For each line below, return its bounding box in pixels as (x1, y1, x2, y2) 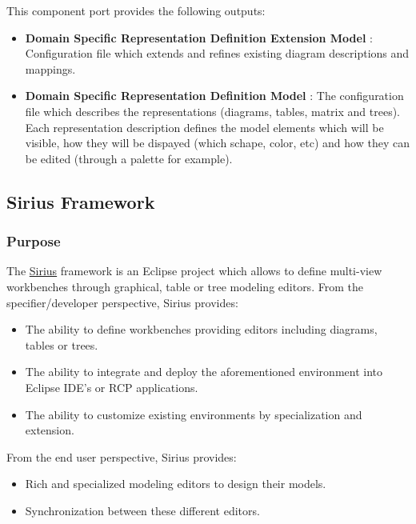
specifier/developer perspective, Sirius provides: (6, 294, 238, 310)
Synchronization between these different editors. (25, 502, 260, 518)
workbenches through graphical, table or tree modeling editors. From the (6, 278, 363, 294)
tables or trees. (25, 336, 98, 353)
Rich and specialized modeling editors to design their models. (25, 475, 326, 492)
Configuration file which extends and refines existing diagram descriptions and (25, 45, 410, 62)
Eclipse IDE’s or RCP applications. (25, 378, 198, 395)
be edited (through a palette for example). (25, 150, 233, 166)
